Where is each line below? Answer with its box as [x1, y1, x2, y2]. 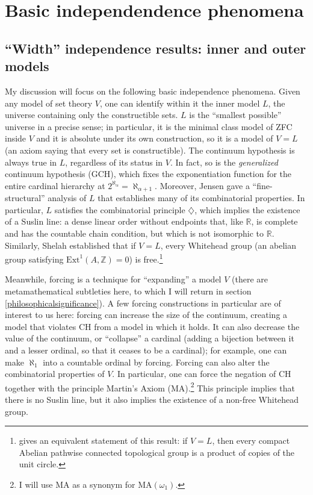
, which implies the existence [194, 203, 300, 216]
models [5, 57, 49, 75]
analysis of [48, 191, 87, 204]
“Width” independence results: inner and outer [5, 39, 306, 57]
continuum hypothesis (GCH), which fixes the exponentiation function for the [5, 167, 292, 180]
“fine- [252, 179, 273, 191]
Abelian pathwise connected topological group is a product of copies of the [19, 446, 295, 458]
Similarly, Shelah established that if [5, 238, 136, 251]
